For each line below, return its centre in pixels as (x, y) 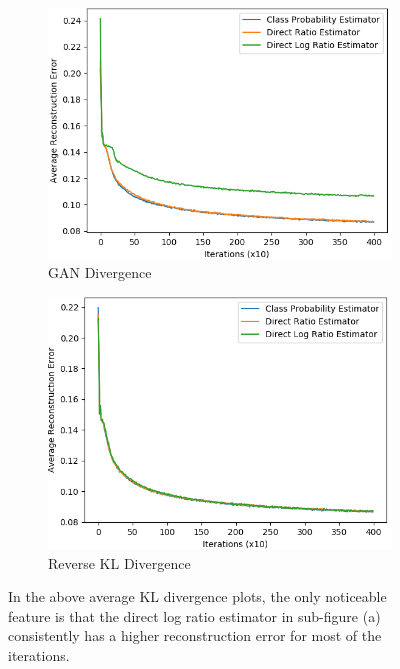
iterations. (39, 654)
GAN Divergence (100, 272)
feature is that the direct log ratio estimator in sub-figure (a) (194, 615)
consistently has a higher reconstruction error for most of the (195, 635)
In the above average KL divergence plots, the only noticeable (197, 596)
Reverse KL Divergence (119, 562)
